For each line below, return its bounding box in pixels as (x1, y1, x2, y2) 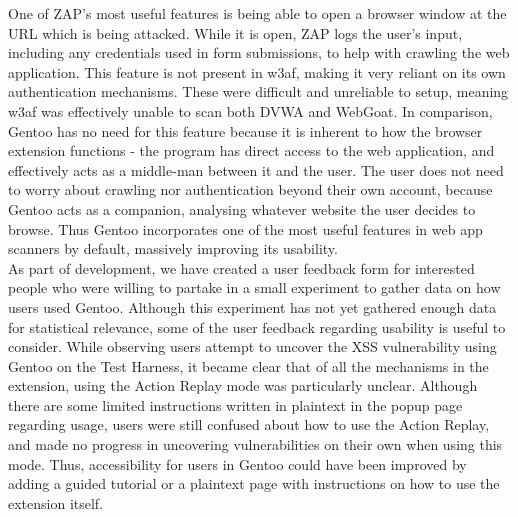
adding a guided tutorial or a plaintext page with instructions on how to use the (8, 473, 500, 494)
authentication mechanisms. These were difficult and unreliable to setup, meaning (8, 81, 509, 102)
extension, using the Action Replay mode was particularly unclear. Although (8, 375, 478, 396)
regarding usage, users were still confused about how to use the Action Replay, (8, 414, 490, 435)
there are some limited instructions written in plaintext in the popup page (8, 394, 463, 415)
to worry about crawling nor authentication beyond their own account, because (8, 179, 493, 200)
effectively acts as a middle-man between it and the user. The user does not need (8, 159, 504, 180)
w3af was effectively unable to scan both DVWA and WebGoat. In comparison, (8, 100, 493, 121)
